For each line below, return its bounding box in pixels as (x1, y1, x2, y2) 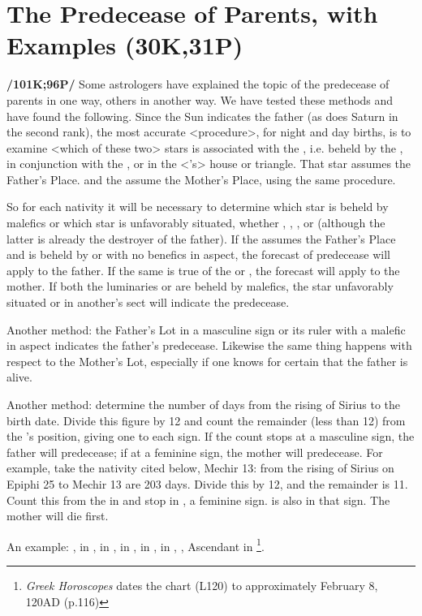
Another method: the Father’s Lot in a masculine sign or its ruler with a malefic (6, 321, 406, 338)
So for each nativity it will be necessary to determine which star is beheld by (6, 198, 389, 215)
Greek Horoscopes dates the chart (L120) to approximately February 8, (25, 577, 378, 593)
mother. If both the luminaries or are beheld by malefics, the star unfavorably (6, 278, 394, 295)
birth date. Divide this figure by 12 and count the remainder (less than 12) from (6, 411, 406, 429)
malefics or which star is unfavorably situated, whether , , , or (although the (6, 214, 385, 231)
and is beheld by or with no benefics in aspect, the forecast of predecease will (6, 246, 390, 263)
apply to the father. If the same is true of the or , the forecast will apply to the (6, 261, 400, 278)
